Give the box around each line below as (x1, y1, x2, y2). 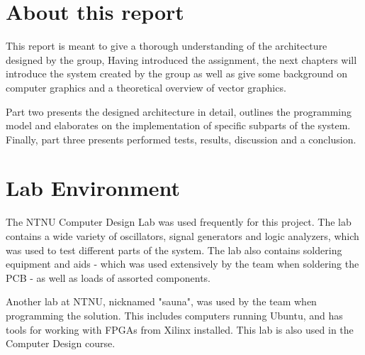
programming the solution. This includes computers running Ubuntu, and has (6, 307, 343, 322)
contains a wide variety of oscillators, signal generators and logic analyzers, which (6, 229, 359, 243)
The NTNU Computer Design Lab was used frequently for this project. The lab (6, 214, 352, 229)
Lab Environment (6, 173, 181, 202)
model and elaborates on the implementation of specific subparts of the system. (6, 118, 351, 133)
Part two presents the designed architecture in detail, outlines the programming (6, 104, 352, 119)
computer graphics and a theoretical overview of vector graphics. (6, 80, 286, 94)
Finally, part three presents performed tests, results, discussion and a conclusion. (6, 131, 356, 146)
